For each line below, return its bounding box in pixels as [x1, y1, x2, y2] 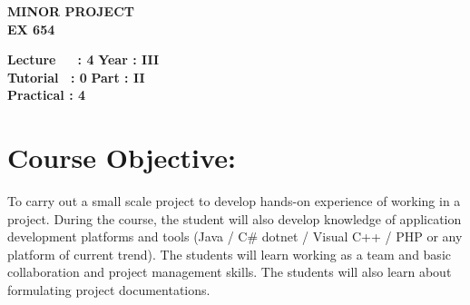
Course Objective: [7, 139, 236, 176]
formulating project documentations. [7, 280, 211, 300]
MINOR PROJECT [7, 2, 134, 20]
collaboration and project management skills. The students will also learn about [7, 262, 452, 281]
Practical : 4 [7, 85, 86, 104]
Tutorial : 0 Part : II [7, 67, 145, 86]
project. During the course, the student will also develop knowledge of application [7, 209, 462, 228]
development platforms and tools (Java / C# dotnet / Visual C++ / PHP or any [7, 227, 463, 246]
